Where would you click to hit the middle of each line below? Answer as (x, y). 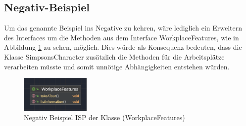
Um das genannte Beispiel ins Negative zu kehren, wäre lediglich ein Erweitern (123, 28)
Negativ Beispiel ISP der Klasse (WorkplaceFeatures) (104, 117)
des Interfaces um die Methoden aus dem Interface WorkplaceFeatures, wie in (122, 37)
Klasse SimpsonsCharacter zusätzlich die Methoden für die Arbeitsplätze (114, 56)
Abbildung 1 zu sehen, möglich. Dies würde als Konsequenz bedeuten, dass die (123, 47)
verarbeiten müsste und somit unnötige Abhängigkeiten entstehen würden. (117, 66)
